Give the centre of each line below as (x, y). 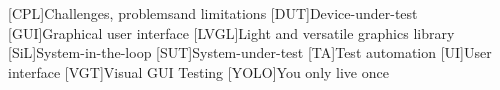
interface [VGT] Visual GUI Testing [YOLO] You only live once (198, 71)
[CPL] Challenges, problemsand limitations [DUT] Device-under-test (213, 13)
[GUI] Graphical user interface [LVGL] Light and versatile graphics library (231, 32)
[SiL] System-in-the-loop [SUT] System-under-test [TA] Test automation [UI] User (250, 52)
